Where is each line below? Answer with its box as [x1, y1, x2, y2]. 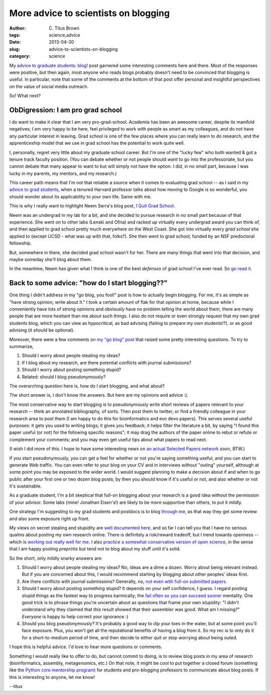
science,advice [49, 32, 80, 38]
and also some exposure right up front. [9, 515, 90, 522]
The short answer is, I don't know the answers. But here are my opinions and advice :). [9, 392, 189, 398]
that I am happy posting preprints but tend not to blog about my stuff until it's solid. [9, 546, 181, 552]
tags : [9, 32, 21, 38]
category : [9, 53, 31, 59]
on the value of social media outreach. [9, 83, 89, 89]
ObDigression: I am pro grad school [9, 105, 122, 114]
